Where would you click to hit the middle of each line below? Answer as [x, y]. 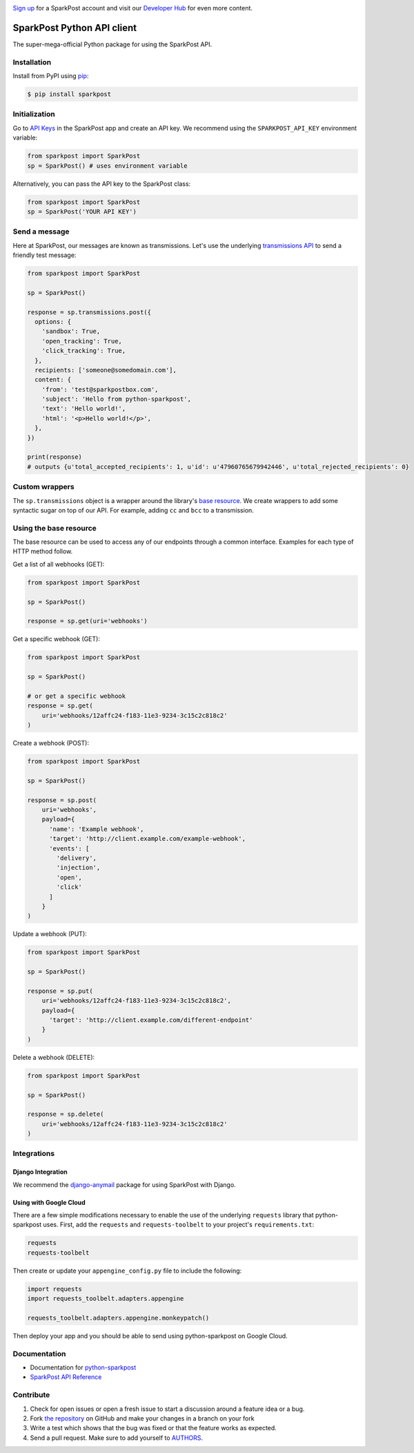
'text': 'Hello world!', [84, 409]
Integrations [34, 1154]
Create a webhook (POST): [51, 743]
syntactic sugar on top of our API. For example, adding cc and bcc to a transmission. [134, 510]
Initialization [34, 114]
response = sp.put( [60, 991]
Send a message [41, 231]
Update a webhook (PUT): [50, 934]
